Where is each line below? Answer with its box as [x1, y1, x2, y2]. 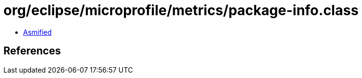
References [3, 45, 61, 57]
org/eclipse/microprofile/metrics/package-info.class [3, 2, 359, 19]
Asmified [23, 27, 52, 36]
